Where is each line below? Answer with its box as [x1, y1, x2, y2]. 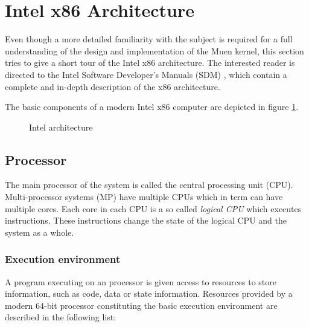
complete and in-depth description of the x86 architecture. [5, 80, 220, 92]
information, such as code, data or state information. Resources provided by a [5, 287, 293, 300]
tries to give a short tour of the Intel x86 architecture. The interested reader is [5, 56, 295, 69]
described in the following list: [5, 311, 116, 323]
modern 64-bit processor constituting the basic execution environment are [5, 299, 278, 311]
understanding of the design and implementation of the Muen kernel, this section [5, 44, 304, 57]
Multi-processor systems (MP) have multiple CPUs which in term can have [5, 190, 283, 203]
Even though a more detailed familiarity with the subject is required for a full [5, 33, 293, 45]
